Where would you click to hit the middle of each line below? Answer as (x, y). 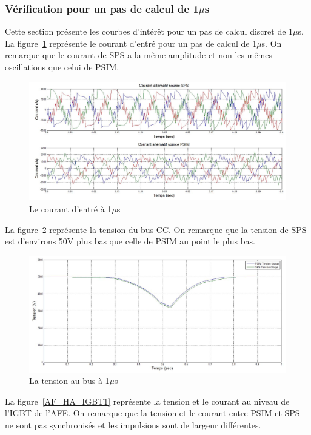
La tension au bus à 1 (69, 381)
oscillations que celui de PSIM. (62, 67)
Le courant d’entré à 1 (71, 209)
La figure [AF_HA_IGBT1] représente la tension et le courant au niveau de (147, 401)
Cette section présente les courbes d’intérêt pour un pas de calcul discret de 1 (149, 31)
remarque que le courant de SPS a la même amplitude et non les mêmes (139, 55)
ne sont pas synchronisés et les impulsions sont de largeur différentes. (133, 424)
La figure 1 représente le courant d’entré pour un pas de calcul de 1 (131, 43)
